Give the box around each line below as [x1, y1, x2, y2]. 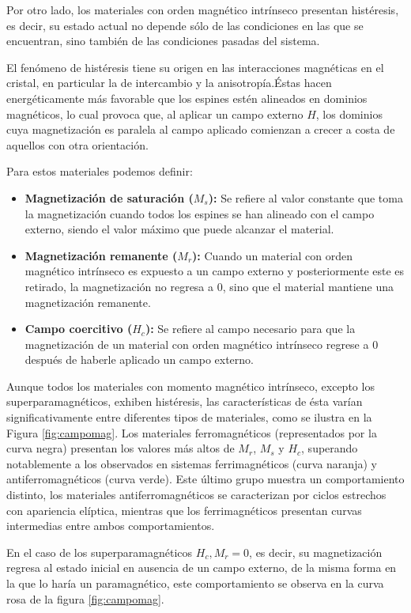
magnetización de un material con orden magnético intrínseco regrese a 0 [25, 335, 379, 352]
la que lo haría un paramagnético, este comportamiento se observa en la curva [6, 575, 384, 591]
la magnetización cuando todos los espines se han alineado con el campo [25, 205, 375, 221]
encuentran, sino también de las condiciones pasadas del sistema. [6, 32, 320, 49]
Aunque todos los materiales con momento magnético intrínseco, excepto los [6, 377, 375, 394]
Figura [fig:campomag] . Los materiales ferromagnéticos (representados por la [6, 424, 377, 441]
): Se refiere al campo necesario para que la [145, 320, 356, 337]
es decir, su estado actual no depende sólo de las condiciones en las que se [6, 17, 364, 33]
